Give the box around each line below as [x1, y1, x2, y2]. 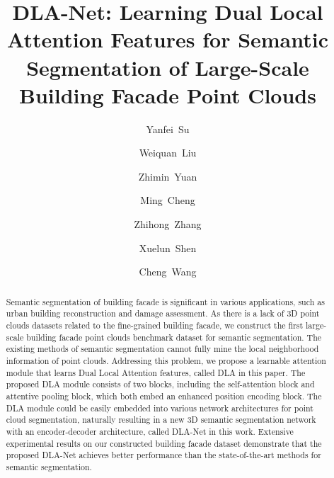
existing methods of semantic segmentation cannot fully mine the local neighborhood [6, 343, 319, 355]
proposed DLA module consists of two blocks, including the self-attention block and [6, 378, 315, 390]
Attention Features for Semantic [6, 25, 329, 54]
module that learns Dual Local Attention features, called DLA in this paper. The [6, 366, 306, 378]
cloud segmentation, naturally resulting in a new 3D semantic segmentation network [6, 414, 316, 426]
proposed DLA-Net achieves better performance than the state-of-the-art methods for [6, 449, 321, 461]
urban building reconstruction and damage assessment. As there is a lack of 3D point [6, 307, 320, 319]
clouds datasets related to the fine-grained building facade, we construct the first [6, 319, 304, 331]
